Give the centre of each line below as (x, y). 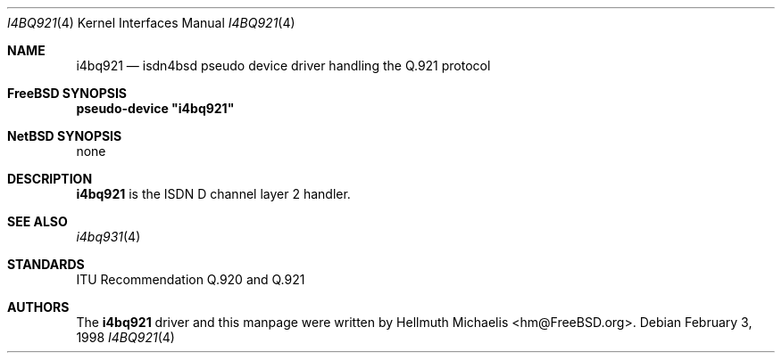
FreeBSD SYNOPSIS (67, 93)
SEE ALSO (37, 221)
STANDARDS (46, 264)
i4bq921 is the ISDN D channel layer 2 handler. (213, 194)
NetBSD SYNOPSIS (65, 136)
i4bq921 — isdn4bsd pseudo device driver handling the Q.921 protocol (283, 65)
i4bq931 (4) (108, 237)
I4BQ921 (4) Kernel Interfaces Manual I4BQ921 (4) (151, 23)
